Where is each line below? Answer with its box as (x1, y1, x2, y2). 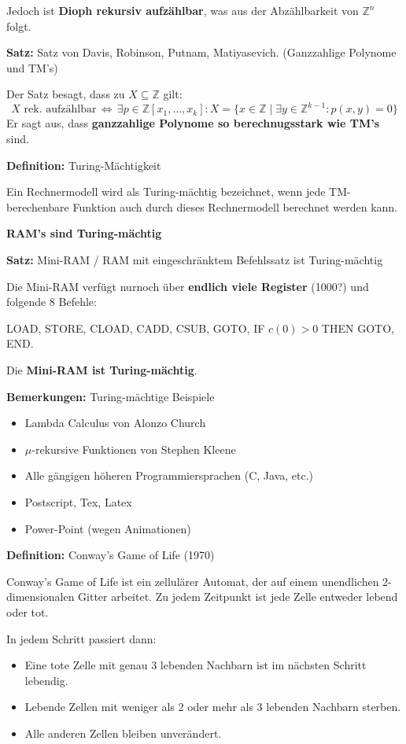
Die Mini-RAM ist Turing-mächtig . (6, 362, 197, 378)
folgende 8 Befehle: (6, 293, 97, 310)
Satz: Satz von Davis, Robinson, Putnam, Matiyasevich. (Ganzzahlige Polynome (6, 44, 397, 61)
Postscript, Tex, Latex (24, 493, 132, 510)
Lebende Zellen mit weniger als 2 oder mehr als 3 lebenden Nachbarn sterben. (24, 698, 401, 715)
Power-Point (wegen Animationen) (24, 520, 191, 536)
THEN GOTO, (321, 319, 394, 336)
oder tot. (6, 603, 49, 620)
